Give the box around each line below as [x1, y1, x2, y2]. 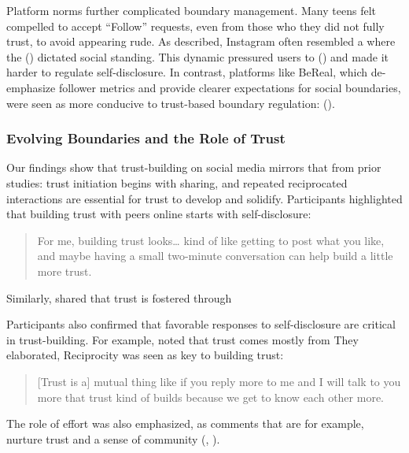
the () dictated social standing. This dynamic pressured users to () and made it [6, 48, 389, 65]
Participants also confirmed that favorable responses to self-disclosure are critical [6, 316, 396, 332]
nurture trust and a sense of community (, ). [6, 430, 220, 447]
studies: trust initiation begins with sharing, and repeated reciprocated [6, 174, 348, 191]
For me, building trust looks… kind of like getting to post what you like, [37, 232, 385, 248]
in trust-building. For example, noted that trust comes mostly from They [6, 331, 359, 347]
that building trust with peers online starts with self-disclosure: [6, 206, 311, 222]
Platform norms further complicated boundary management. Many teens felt [6, 2, 376, 18]
